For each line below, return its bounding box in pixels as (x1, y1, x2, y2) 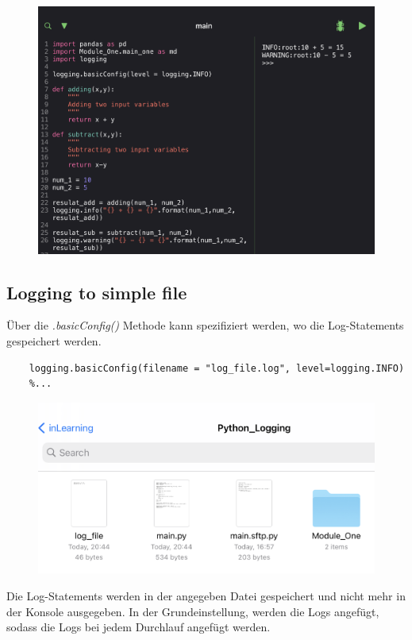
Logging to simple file (6, 280, 187, 304)
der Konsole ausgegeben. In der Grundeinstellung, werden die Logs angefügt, (6, 603, 379, 619)
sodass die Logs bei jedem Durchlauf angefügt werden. (6, 619, 271, 635)
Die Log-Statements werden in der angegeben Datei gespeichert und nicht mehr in (6, 587, 406, 603)
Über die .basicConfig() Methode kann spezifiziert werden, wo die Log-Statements (6, 317, 404, 333)
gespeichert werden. (6, 333, 102, 349)
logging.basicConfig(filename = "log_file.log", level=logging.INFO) (29, 362, 405, 374)
